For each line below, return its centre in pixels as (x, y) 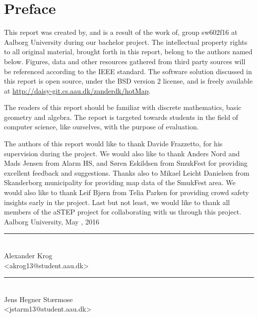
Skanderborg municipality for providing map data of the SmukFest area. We (120, 182)
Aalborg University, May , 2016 (52, 221)
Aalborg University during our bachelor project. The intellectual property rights (126, 42)
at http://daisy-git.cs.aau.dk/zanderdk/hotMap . (77, 90)
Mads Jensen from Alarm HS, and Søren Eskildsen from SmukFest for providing (126, 163)
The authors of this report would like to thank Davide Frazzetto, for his (113, 144)
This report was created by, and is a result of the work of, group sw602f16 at (121, 32)
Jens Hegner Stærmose (38, 299)
